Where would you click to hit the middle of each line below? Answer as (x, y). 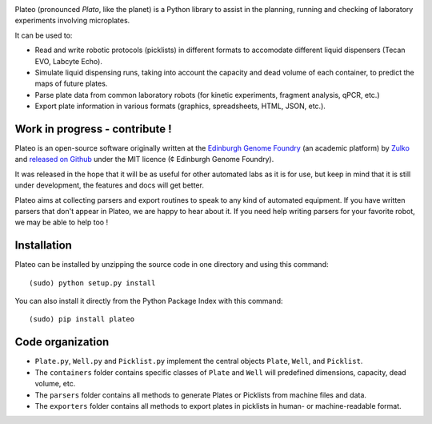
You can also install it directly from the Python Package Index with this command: (149, 301)
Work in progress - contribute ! (93, 129)
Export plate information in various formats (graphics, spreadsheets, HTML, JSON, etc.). (180, 106)
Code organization (62, 342)
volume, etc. (55, 384)
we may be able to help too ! (61, 222)
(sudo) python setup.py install (92, 283)
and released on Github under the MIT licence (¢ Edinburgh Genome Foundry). (144, 160)
